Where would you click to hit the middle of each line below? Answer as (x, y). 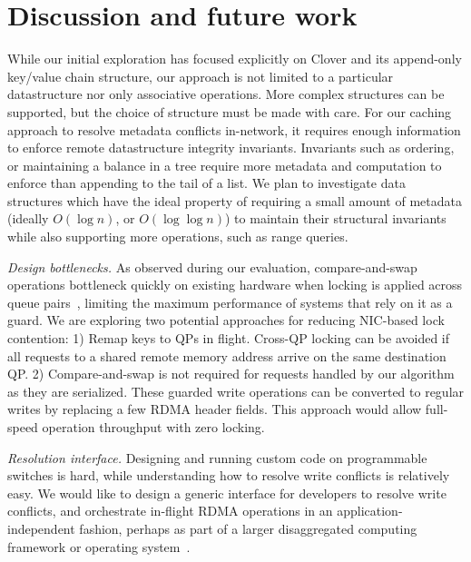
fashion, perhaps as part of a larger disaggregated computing (248, 528)
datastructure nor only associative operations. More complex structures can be (226, 94)
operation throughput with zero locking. (153, 427)
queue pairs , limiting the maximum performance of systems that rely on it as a (230, 302)
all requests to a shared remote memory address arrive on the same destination (227, 355)
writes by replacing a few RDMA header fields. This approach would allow (215, 409)
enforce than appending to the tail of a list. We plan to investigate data (206, 183)
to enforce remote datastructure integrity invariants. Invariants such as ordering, (231, 148)
